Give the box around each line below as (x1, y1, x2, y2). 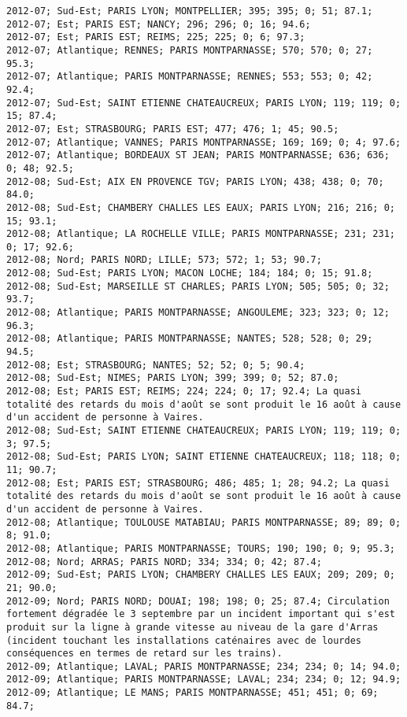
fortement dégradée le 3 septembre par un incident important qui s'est (6, 608, 395, 620)
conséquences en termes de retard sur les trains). (6, 648, 283, 660)
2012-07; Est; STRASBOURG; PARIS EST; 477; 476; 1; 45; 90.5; (6, 123, 339, 135)
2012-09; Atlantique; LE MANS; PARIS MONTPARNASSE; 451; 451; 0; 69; (6, 687, 379, 699)
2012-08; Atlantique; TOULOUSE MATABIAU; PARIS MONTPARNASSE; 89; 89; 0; (6, 516, 401, 528)
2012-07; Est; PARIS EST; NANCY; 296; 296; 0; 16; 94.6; (6, 18, 311, 30)
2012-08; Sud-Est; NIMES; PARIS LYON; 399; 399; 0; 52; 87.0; (6, 372, 339, 384)
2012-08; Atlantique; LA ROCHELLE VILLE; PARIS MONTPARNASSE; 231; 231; (6, 228, 395, 240)
